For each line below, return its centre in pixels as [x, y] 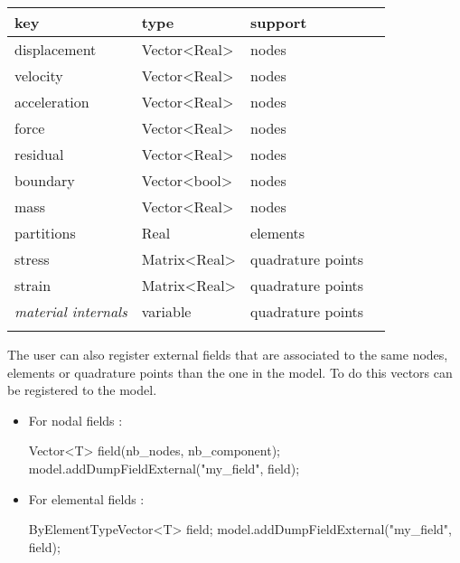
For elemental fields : [86, 498]
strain [33, 285]
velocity [39, 75]
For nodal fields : [75, 420]
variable [166, 311]
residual [39, 154]
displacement [56, 49]
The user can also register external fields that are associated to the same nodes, [228, 354]
